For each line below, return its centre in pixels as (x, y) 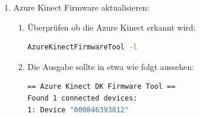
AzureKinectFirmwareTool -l (82, 47)
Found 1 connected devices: (82, 98)
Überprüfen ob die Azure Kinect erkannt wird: (112, 27)
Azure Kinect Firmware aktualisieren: (81, 7)
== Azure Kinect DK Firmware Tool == (101, 87)
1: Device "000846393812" (78, 110)
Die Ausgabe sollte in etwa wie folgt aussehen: (111, 66)
